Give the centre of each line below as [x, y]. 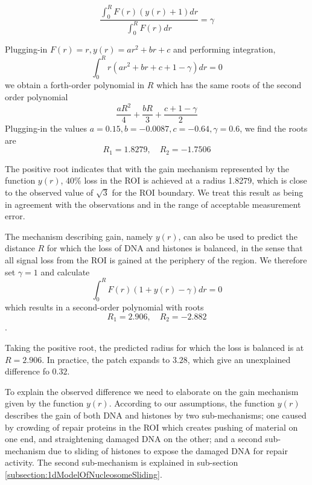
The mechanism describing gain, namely [79, 236]
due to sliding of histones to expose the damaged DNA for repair [168, 450]
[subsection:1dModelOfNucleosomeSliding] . [84, 474]
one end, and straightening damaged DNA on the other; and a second [134, 439]
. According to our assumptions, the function [192, 403]
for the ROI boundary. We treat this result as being [208, 192]
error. [15, 216]
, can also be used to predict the [238, 236]
